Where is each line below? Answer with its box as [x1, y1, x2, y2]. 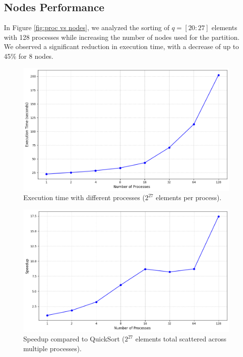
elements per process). [156, 192, 222, 203]
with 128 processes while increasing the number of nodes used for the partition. [4, 32, 240, 42]
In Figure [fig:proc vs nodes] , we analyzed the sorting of [4, 22, 170, 33]
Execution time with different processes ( [23, 192, 145, 203]
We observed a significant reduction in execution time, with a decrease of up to [4, 41, 239, 51]
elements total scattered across [135, 334, 227, 344]
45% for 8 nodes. [4, 51, 54, 61]
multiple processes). [23, 343, 82, 353]
